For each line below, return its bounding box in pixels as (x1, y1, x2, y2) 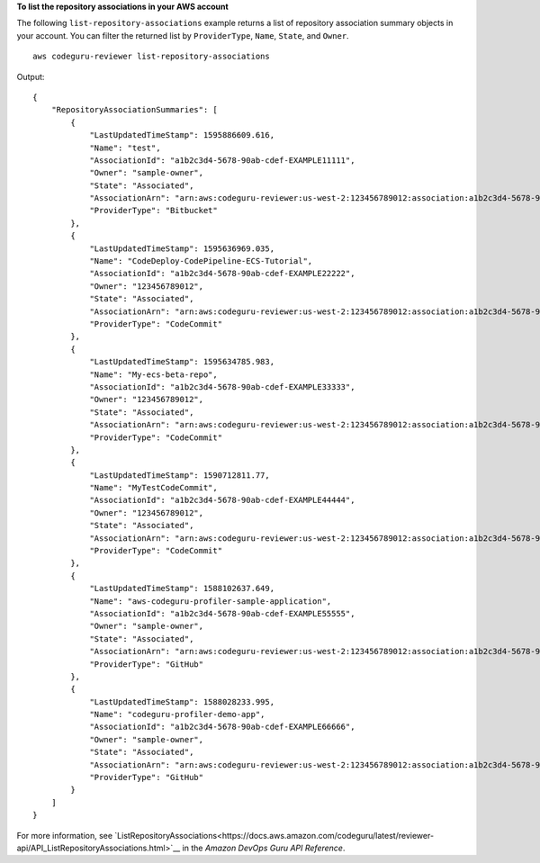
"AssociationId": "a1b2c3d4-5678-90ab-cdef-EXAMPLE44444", (89, 495, 355, 506)
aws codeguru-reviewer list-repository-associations (32, 51, 270, 62)
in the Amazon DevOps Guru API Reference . (182, 842, 346, 853)
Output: (16, 71, 45, 82)
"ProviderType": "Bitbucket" (89, 205, 218, 216)
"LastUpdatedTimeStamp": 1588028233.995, (89, 697, 274, 706)
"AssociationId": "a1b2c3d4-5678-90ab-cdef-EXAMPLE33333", (89, 382, 355, 391)
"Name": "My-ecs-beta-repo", (89, 369, 218, 380)
